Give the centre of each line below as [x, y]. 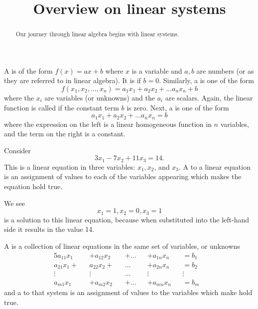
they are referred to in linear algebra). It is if [72, 80]
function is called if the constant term [62, 107]
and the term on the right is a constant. [65, 134]
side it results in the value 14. [49, 229]
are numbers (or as [225, 70]
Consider [17, 150]
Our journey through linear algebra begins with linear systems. [97, 34]
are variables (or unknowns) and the [100, 98]
